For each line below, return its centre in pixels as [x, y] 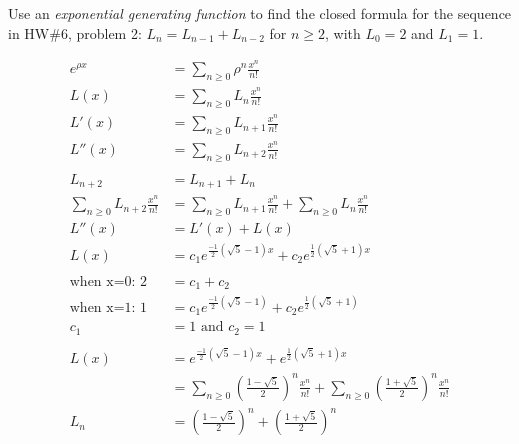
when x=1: [102, 307]
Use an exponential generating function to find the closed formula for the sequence [260, 13]
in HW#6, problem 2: [75, 32]
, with [343, 32]
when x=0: [102, 281]
